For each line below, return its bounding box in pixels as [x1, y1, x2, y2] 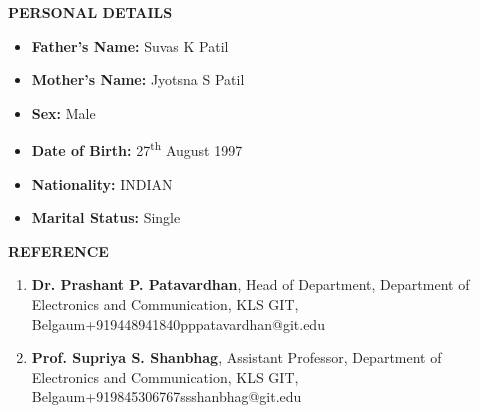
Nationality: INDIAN [31, 173, 173, 194]
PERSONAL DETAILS [8, 2, 173, 22]
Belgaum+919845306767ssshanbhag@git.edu [31, 386, 302, 407]
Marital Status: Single [31, 207, 181, 228]
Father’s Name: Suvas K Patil [31, 35, 229, 56]
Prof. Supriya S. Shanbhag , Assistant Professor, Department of [31, 347, 442, 368]
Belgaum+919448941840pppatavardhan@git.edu [31, 313, 325, 334]
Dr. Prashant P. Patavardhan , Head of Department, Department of [31, 274, 470, 295]
